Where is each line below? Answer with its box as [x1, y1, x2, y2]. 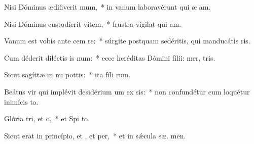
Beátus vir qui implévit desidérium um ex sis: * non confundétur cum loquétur [4, 86, 250, 97]
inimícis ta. [4, 96, 39, 107]
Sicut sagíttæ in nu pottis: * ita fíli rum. [4, 69, 131, 80]
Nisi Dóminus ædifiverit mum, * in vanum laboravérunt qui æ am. [4, 2, 211, 12]
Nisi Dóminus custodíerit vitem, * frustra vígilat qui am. [4, 18, 182, 29]
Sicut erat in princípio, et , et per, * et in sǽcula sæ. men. [4, 130, 186, 140]
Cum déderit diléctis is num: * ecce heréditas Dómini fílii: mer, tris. [4, 52, 215, 63]
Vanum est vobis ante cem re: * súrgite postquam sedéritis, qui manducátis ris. [4, 35, 250, 46]
